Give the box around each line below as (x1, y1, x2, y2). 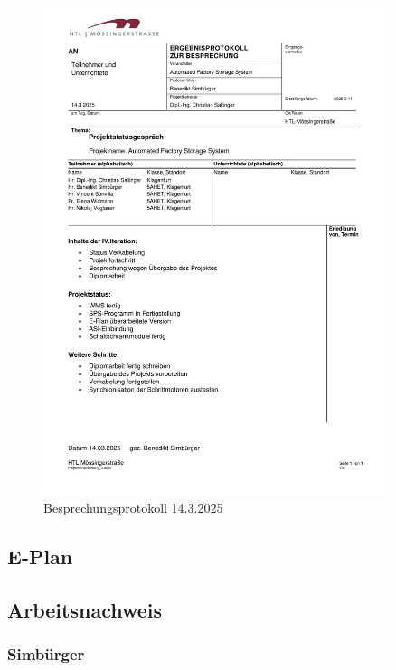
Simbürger (7, 642, 85, 665)
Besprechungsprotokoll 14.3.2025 (43, 497, 223, 516)
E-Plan (7, 542, 73, 570)
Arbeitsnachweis (7, 595, 163, 623)
